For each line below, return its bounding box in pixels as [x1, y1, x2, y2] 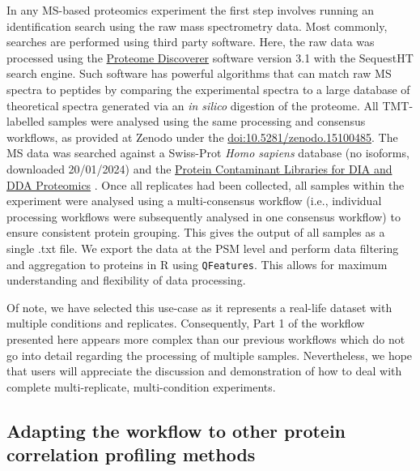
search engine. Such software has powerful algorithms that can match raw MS [6, 65, 392, 82]
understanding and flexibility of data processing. [6, 272, 246, 289]
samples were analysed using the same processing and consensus [48, 113, 366, 130]
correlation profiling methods [6, 442, 256, 467]
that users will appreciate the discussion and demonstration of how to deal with [6, 362, 402, 379]
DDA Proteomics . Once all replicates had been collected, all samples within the [6, 176, 405, 193]
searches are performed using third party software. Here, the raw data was [6, 33, 375, 50]
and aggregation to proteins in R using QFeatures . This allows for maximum [6, 255, 388, 272]
